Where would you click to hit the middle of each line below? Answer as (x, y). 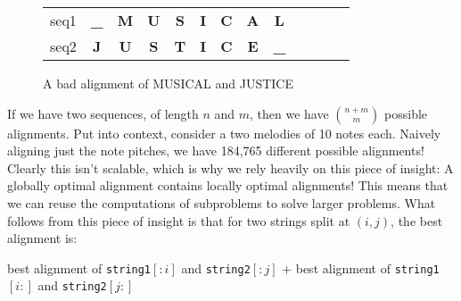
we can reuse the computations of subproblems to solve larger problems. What (222, 202)
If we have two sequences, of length (103, 113)
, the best (417, 220)
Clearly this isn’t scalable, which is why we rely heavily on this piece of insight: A (230, 167)
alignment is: (42, 238)
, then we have (289, 113)
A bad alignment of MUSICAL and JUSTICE (168, 83)
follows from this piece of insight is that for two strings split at (179, 220)
